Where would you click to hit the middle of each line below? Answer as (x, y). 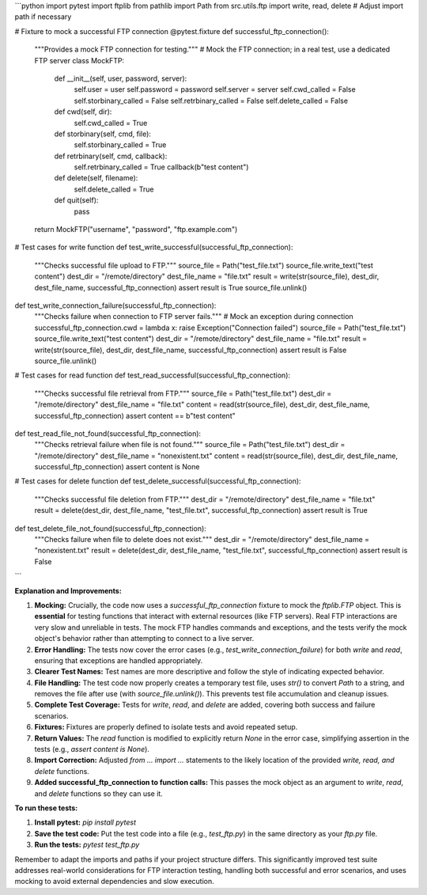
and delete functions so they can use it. (99, 793)
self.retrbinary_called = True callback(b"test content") (161, 167)
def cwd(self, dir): (83, 112)
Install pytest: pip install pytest (85, 822)
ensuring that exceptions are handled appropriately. (119, 660)
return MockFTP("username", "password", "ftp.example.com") (136, 229)
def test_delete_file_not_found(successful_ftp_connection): (111, 528)
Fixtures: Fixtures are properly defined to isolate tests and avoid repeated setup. (166, 727)
